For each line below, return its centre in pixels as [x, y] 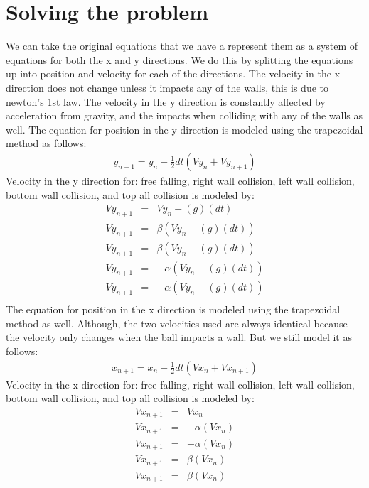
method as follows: [46, 143]
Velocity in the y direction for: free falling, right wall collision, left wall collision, [180, 180]
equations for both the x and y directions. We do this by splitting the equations [180, 59]
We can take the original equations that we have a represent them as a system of [182, 46]
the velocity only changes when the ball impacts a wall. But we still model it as [179, 337]
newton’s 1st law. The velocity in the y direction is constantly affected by [166, 101]
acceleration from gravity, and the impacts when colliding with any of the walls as [184, 115]
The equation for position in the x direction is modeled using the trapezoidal [173, 309]
